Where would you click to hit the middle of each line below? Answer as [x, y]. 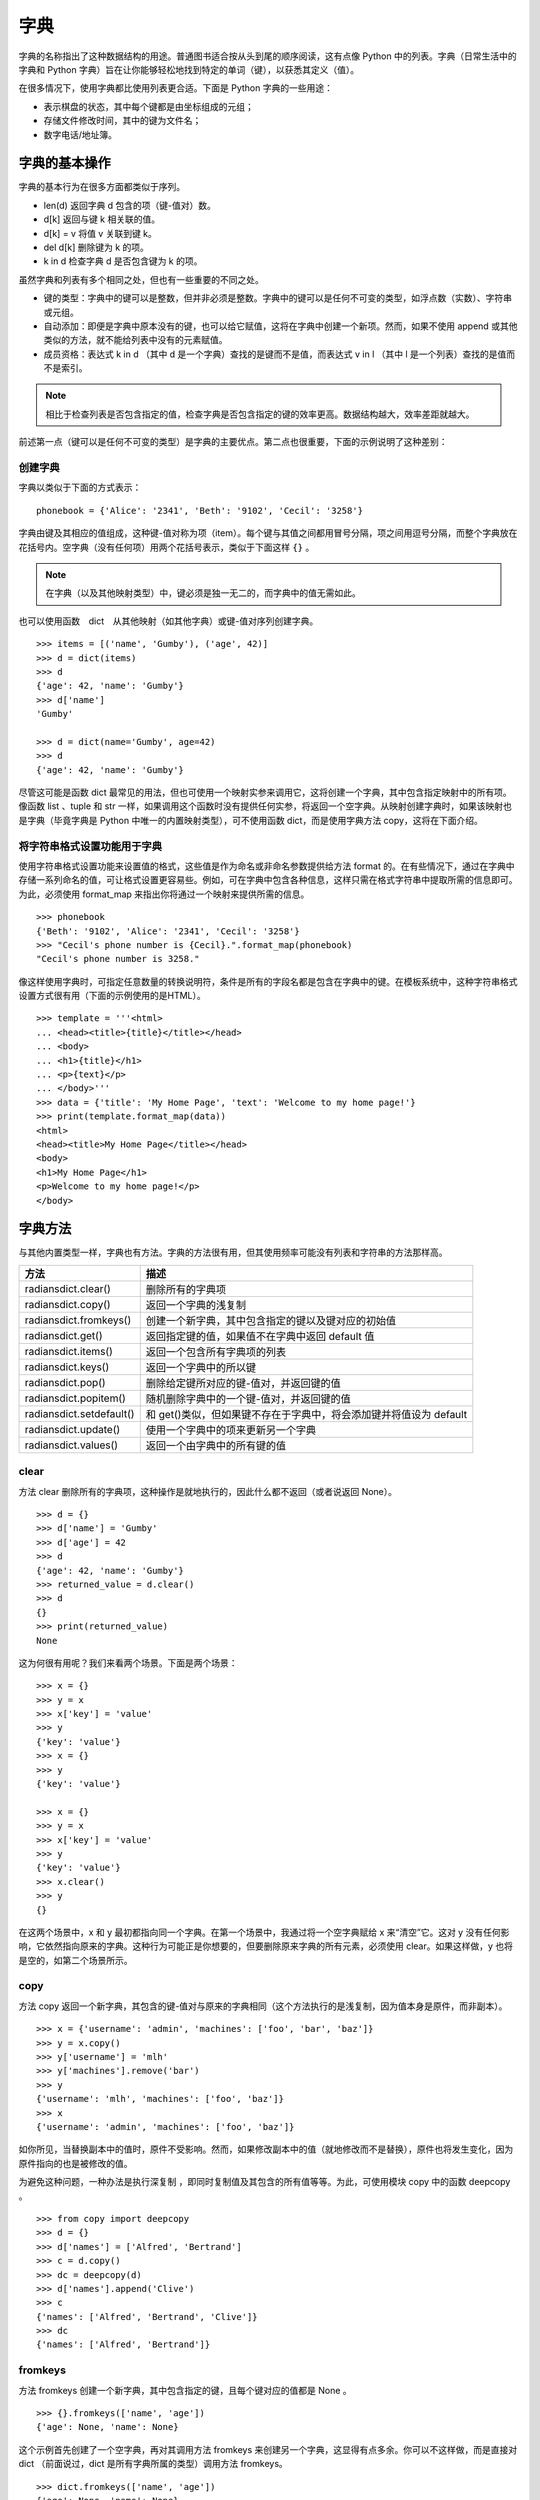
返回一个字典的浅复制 [196, 1305]
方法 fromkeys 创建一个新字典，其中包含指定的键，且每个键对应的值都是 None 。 [185, 2390]
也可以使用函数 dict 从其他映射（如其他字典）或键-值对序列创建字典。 [168, 621]
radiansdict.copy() [67, 1304]
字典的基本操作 [64, 163]
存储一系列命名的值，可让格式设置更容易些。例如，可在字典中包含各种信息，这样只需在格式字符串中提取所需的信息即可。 [268, 880]
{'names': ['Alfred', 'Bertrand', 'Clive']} [147, 2316]
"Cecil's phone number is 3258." [118, 959]
